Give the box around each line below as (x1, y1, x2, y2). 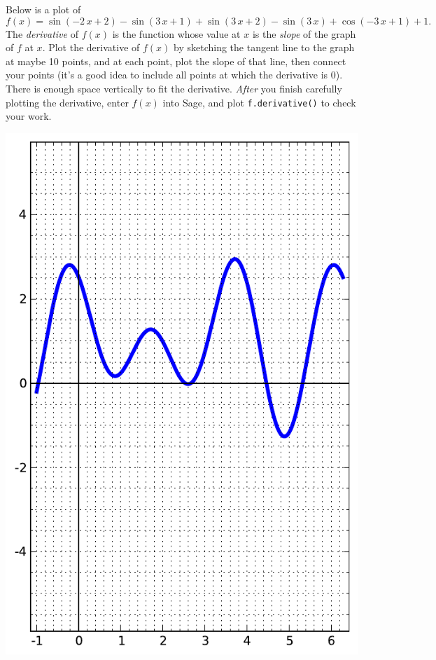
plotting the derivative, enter (6, 95, 129, 109)
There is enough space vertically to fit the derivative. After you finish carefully (6, 81, 342, 95)
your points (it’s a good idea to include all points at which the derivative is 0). (6, 67, 343, 82)
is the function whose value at (112, 26, 241, 41)
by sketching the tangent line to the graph (174, 40, 355, 55)
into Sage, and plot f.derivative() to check (162, 95, 356, 109)
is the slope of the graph (252, 26, 356, 41)
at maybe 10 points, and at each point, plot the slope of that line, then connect (6, 53, 346, 68)
